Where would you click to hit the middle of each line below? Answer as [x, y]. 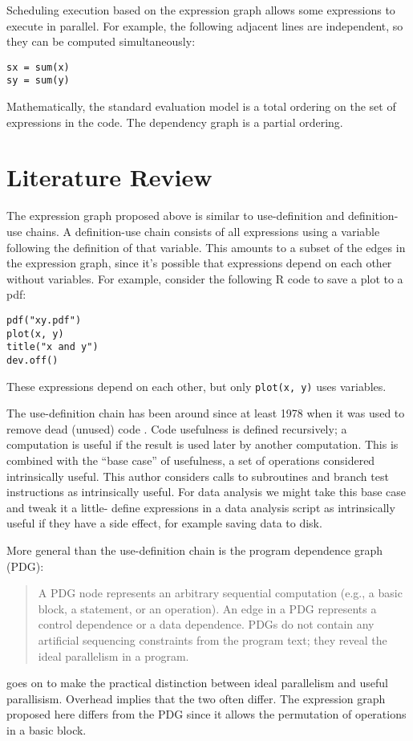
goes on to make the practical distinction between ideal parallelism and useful [197, 683]
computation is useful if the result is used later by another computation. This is [202, 444]
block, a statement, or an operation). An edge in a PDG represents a [207, 608]
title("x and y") [53, 347]
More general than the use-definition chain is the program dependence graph [194, 550]
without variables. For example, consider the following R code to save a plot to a [205, 278]
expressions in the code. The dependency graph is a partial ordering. [175, 122]
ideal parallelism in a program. [113, 655]
